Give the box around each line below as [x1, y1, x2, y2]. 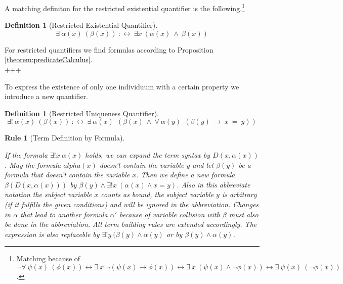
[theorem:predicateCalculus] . [5, 54, 93, 65]
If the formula [5, 150, 48, 160]
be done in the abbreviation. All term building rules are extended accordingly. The [5, 219, 257, 229]
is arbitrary [222, 189, 257, 200]
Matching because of [16, 253, 80, 264]
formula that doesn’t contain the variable [5, 169, 130, 180]
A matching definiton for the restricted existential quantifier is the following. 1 [5, 2, 245, 13]
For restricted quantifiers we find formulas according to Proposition [5, 44, 213, 55]
